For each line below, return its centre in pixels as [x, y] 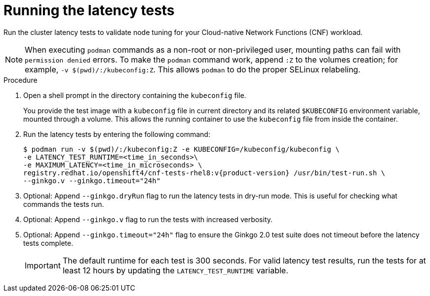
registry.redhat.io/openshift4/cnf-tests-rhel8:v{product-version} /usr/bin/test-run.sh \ [204, 173]
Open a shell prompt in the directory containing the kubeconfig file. [135, 95]
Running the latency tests [89, 10]
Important [43, 265]
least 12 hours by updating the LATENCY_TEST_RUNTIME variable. [175, 270]
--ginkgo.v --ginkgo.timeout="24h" [92, 181]
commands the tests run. [64, 204]
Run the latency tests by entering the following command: [117, 134]
